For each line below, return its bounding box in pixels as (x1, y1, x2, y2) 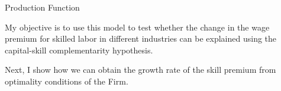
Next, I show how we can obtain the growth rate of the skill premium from (5, 63, 276, 76)
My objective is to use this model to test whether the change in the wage (5, 21, 270, 33)
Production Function (5, 1, 80, 13)
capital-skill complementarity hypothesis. (5, 43, 153, 56)
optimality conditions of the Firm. (5, 75, 128, 87)
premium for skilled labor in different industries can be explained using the (5, 32, 277, 45)
